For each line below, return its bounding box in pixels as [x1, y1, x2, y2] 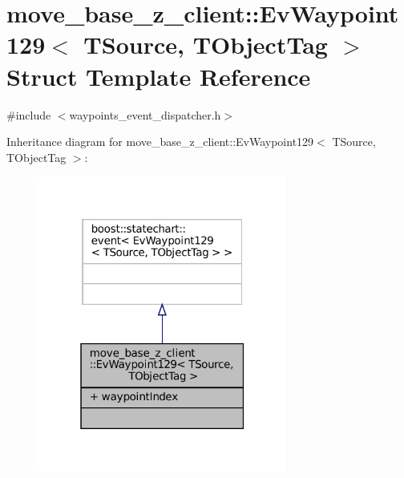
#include [6, 106, 51, 123]
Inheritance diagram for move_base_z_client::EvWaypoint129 [6, 133, 314, 150]
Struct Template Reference [6, 59, 311, 92]
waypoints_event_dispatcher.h [69, 106, 221, 123]
